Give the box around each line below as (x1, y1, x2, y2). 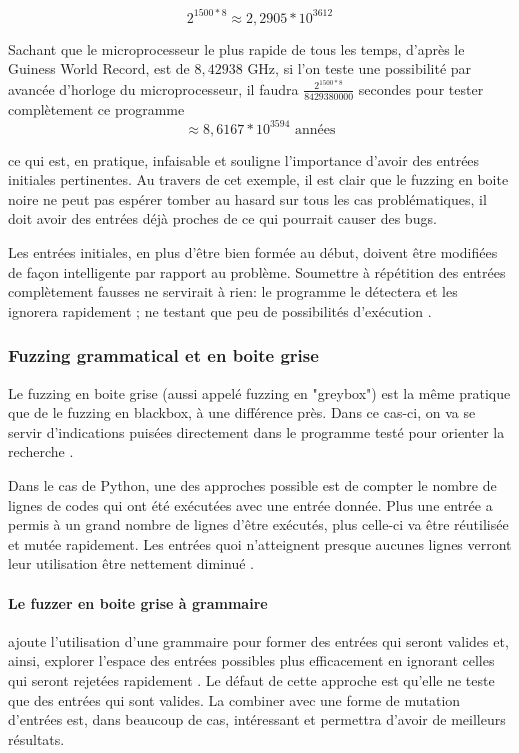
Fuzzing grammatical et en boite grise (8, 343, 319, 368)
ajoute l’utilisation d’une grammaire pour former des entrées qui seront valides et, (8, 630, 509, 651)
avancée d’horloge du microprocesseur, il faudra (8, 78, 299, 99)
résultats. (8, 728, 65, 749)
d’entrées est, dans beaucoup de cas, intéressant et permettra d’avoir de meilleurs (8, 709, 506, 730)
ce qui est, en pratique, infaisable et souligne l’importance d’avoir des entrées (8, 149, 480, 170)
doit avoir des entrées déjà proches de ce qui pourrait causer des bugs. (8, 208, 437, 229)
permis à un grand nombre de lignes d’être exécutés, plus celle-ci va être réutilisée (8, 514, 509, 535)
